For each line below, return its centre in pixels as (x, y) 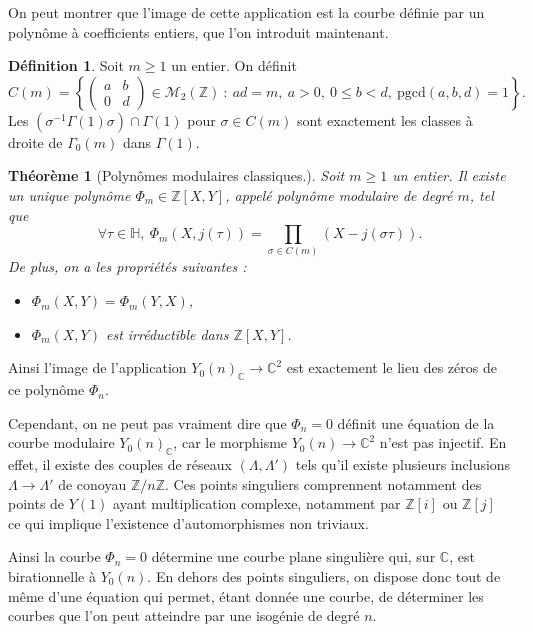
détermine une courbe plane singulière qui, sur (293, 556)
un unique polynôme (69, 194)
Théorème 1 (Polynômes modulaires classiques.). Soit (176, 175)
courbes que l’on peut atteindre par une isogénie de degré (184, 615)
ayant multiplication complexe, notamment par (257, 503)
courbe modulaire (61, 442)
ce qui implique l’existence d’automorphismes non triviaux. (188, 522)
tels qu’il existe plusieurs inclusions (403, 464)
